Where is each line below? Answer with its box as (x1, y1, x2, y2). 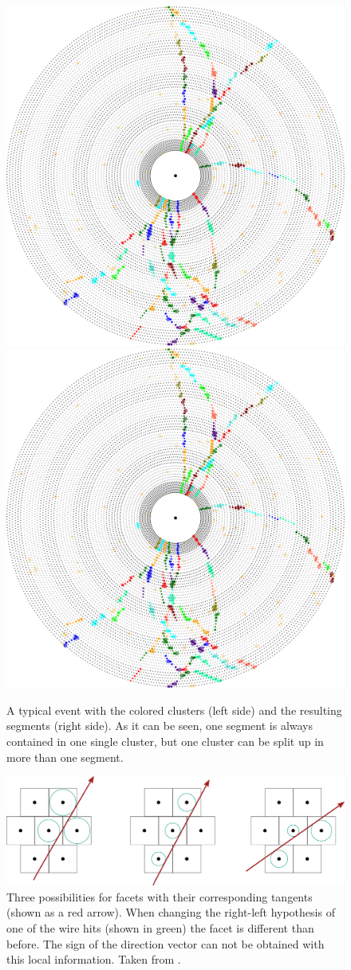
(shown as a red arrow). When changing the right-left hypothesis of (6, 904, 335, 921)
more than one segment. (6, 748, 124, 765)
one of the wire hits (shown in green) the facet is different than (6, 920, 314, 936)
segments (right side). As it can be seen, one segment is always (6, 717, 314, 734)
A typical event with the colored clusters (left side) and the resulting (6, 701, 342, 718)
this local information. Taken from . (6, 951, 181, 968)
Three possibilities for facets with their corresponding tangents (6, 888, 313, 905)
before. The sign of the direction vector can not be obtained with (6, 935, 325, 952)
